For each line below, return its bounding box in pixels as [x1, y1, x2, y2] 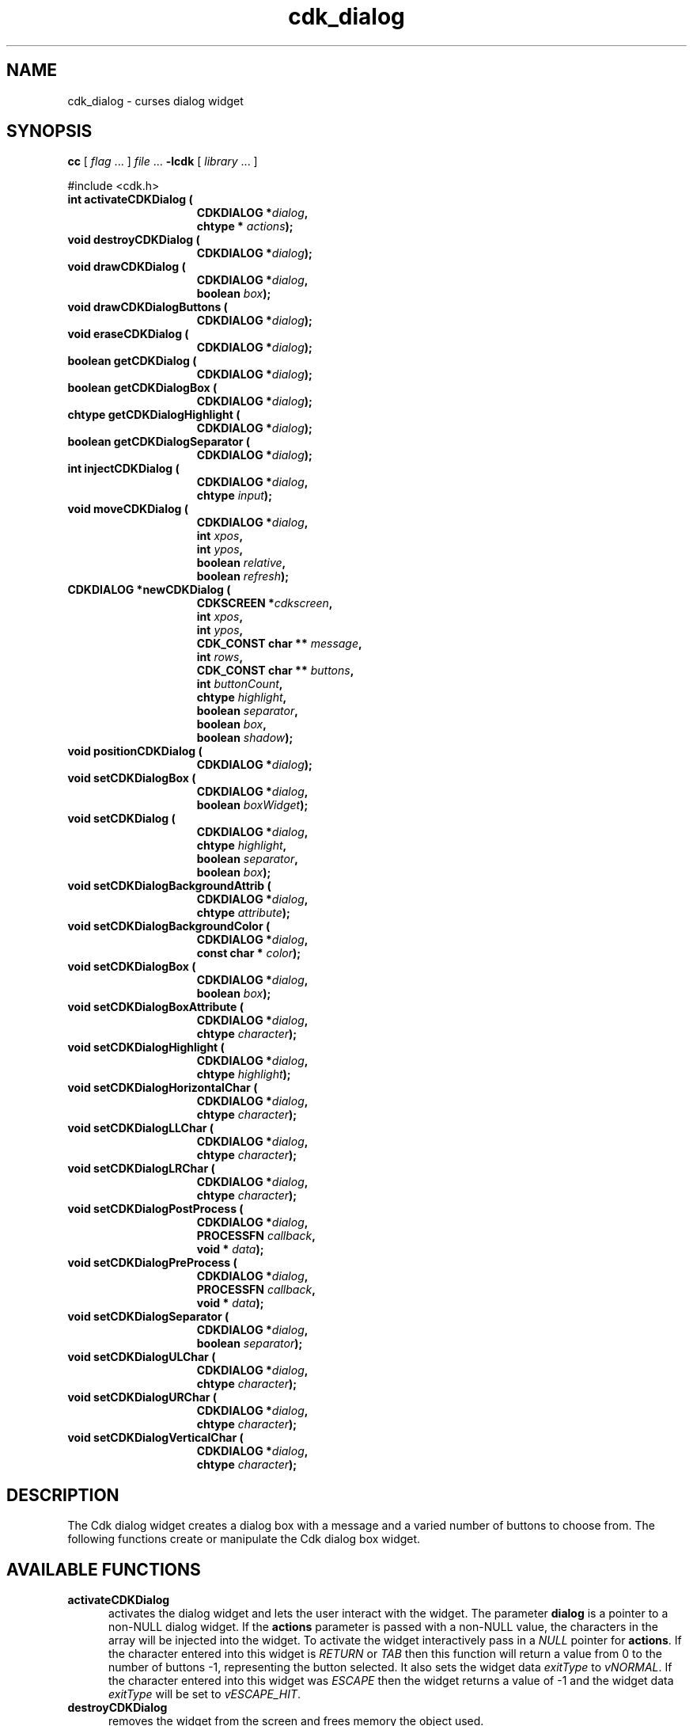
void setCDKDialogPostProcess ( [67, 1202, 244, 1216]
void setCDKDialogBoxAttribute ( [67, 1000, 244, 1014]
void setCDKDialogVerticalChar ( [67, 1431, 244, 1445]
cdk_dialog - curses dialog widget [67, 93, 244, 108]
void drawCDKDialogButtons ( [67, 300, 228, 314]
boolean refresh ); [196, 569, 290, 584]
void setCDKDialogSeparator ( [67, 1310, 229, 1324]
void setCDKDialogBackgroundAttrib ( [67, 879, 271, 893]
